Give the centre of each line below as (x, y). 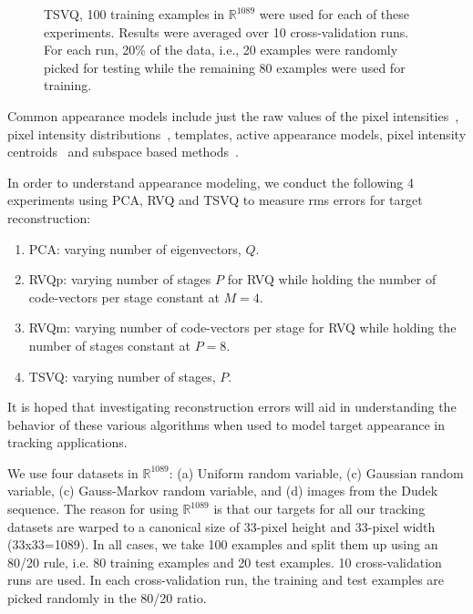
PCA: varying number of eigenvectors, (135, 248)
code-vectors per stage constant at (124, 297)
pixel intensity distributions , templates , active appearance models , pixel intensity (237, 133)
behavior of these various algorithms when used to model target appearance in (226, 424)
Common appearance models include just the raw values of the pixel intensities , (233, 115)
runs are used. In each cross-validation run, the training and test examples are (226, 580)
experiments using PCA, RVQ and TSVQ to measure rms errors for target (215, 200)
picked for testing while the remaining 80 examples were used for (225, 67)
